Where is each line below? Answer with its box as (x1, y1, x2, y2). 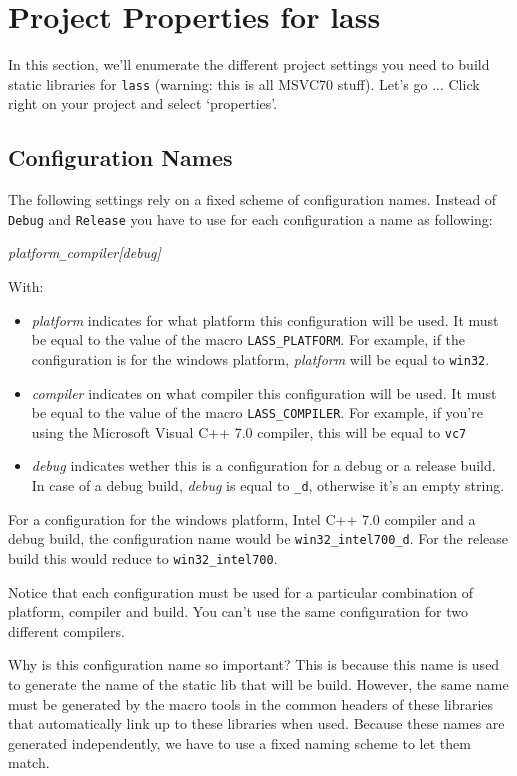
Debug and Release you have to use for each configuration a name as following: (8, 208, 493, 229)
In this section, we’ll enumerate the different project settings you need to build (8, 54, 490, 75)
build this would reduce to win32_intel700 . (8, 547, 278, 568)
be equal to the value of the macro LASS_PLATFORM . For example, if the (31, 329, 466, 350)
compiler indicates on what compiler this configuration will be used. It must (31, 382, 497, 403)
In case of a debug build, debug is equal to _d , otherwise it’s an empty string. (31, 475, 505, 496)
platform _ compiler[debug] (8, 242, 161, 263)
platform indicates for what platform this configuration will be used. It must (31, 309, 499, 330)
